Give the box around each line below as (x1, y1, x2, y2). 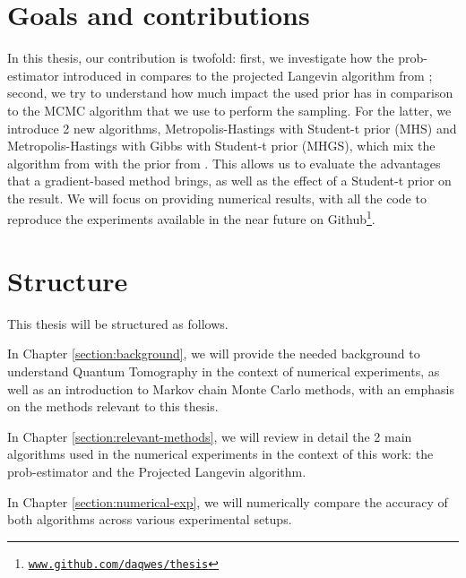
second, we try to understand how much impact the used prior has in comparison (7, 83, 453, 102)
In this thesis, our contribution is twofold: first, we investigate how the (7, 48, 394, 67)
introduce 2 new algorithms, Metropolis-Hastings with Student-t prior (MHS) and (7, 118, 457, 137)
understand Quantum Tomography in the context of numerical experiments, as (7, 362, 440, 381)
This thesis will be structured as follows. (7, 314, 229, 332)
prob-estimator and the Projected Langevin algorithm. (7, 462, 306, 480)
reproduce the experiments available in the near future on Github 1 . (7, 207, 375, 229)
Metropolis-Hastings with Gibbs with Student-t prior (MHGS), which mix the (7, 136, 436, 155)
